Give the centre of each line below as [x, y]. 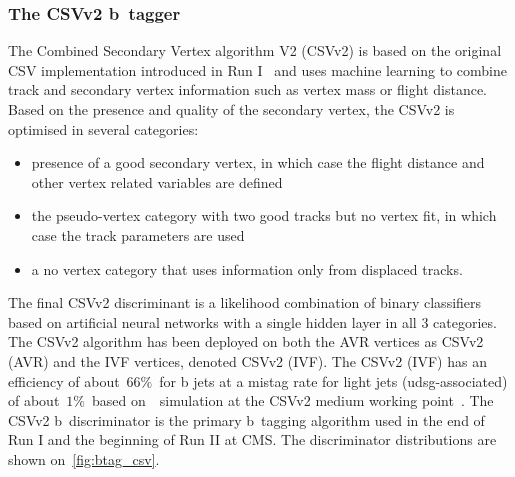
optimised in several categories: [103, 128]
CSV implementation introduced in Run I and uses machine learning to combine [257, 69]
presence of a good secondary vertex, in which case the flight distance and [258, 162]
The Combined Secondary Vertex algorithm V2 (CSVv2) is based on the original [255, 50]
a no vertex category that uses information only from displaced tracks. [247, 268]
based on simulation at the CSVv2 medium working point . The [293, 400]
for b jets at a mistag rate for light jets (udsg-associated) [333, 380]
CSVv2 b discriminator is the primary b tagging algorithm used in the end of [246, 419]
